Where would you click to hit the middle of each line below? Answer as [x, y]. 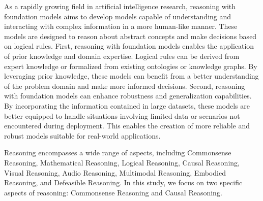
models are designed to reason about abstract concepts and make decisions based [130, 36]
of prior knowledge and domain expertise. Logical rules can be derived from [122, 56]
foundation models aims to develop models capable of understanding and [118, 16]
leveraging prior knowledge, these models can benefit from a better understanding [131, 76]
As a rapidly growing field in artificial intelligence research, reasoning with [120, 6]
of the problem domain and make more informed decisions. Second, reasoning [125, 86]
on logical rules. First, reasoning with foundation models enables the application [129, 46]
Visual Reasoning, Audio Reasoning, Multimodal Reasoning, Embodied [115, 172]
